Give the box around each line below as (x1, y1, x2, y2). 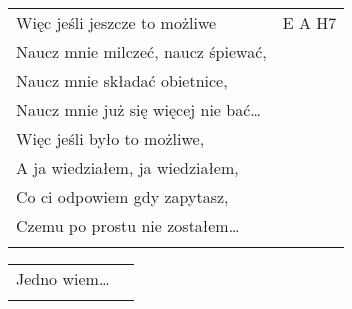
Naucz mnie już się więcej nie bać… (16, 98, 261, 121)
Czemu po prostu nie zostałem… (16, 214, 240, 237)
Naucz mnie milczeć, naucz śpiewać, (16, 40, 267, 63)
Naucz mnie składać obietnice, (16, 69, 228, 92)
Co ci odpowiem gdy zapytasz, (16, 185, 229, 208)
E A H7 (282, 11, 337, 34)
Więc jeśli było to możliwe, (16, 127, 205, 150)
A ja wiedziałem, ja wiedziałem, (16, 156, 239, 179)
